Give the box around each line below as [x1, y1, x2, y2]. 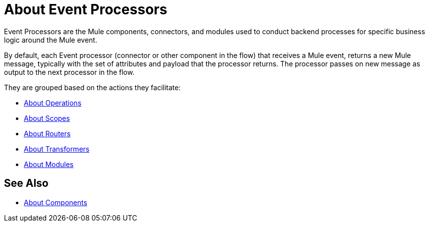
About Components [24, 198, 87, 207]
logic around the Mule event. [4, 35, 97, 44]
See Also [4, 177, 49, 190]
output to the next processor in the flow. [4, 67, 135, 76]
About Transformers [24, 144, 90, 153]
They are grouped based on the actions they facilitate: [4, 83, 181, 92]
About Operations [24, 98, 82, 107]
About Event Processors [4, 1, 168, 18]
